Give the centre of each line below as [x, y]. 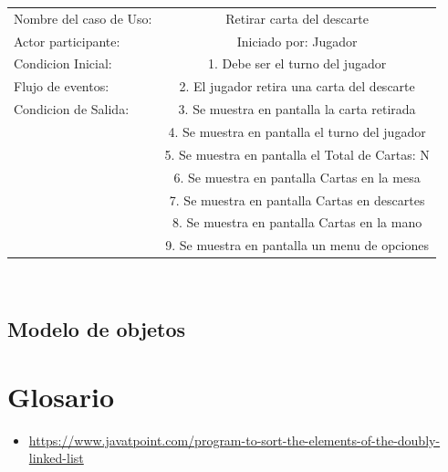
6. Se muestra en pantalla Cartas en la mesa [297, 177]
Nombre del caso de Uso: [83, 18]
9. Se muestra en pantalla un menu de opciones [297, 245]
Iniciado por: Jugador [297, 41]
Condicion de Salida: [72, 109]
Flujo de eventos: [62, 86]
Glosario [61, 396]
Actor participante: [67, 41]
